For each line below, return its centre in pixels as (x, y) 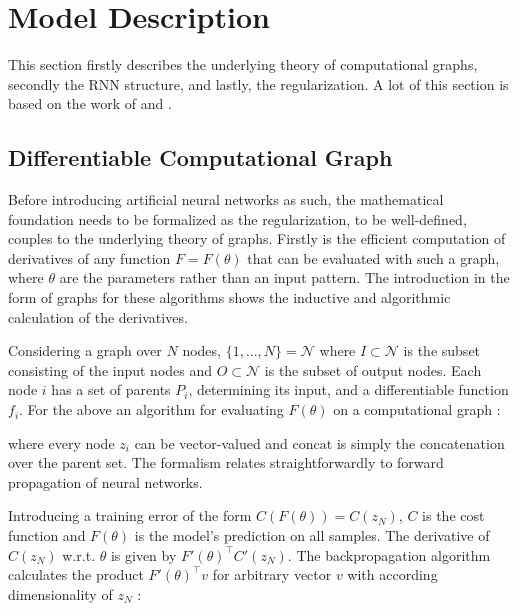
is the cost (453, 515)
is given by (143, 554)
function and (47, 535)
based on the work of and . (90, 103)
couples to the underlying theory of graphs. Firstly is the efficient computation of (257, 238)
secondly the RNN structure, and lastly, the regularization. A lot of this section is (258, 83)
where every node (61, 442)
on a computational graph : (417, 409)
